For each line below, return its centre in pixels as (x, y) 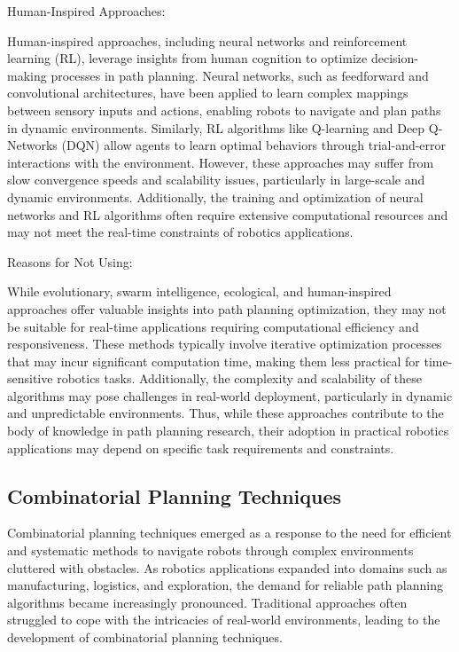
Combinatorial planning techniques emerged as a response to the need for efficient (229, 533)
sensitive (30, 378)
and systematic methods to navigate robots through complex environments (210, 550)
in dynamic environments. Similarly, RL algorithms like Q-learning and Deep (216, 127)
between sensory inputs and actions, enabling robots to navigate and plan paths (224, 110)
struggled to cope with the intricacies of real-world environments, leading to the (224, 620)
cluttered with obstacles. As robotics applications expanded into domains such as (227, 567)
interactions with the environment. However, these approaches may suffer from (221, 162)
